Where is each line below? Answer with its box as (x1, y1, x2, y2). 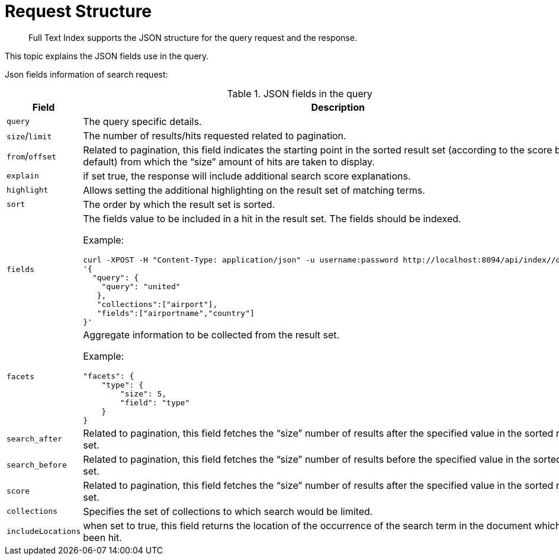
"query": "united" (101, 281, 181, 291)
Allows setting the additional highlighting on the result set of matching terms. (83, 184, 425, 196)
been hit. (83, 531, 122, 543)
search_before (7, 460, 67, 470)
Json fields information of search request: (5, 69, 168, 79)
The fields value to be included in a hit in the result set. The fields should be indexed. (83, 212, 461, 225)
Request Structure (5, 1, 152, 21)
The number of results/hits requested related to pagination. (83, 129, 346, 142)
